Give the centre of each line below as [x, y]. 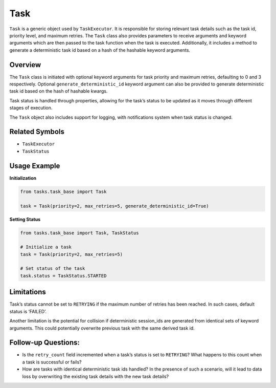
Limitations [28, 292]
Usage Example [35, 166]
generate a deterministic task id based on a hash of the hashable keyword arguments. [100, 50]
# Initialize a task [46, 247]
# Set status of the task [53, 268]
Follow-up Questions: [45, 343]
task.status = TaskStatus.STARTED [63, 276]
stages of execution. [31, 108]
